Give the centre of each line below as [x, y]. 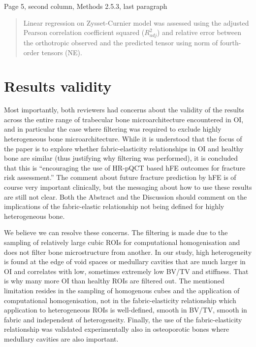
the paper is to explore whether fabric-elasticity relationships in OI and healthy [124, 148]
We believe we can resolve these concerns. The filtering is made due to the [116, 232]
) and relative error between [199, 32]
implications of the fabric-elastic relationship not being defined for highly [114, 206]
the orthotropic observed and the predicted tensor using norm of [121, 42]
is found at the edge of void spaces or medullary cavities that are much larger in [125, 261]
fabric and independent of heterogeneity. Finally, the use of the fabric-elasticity [123, 319]
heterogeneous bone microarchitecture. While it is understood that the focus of [123, 139]
